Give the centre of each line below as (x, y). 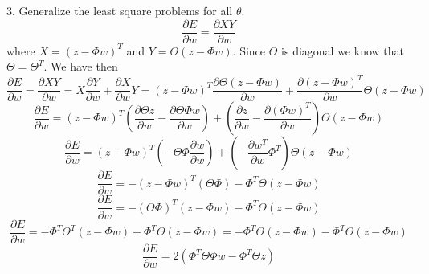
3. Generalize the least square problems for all (120, 10)
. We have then (81, 66)
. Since (249, 50)
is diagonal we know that (343, 50)
